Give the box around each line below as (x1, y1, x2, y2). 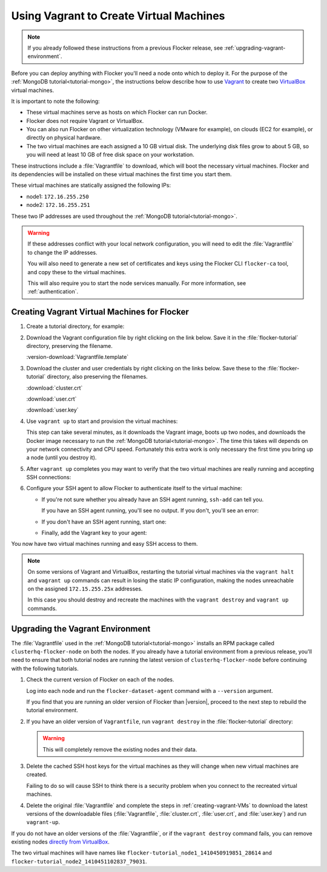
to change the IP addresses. (27, 249, 98, 256)
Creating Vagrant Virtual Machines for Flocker (11, 307, 189, 317)
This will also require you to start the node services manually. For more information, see (27, 279, 246, 287)
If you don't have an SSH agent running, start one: (41, 518, 167, 525)
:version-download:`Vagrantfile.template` (26, 353, 129, 361)
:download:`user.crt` (26, 395, 77, 402)
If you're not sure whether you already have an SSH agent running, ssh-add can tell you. (41, 496, 264, 503)
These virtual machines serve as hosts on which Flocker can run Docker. (26, 109, 208, 116)
